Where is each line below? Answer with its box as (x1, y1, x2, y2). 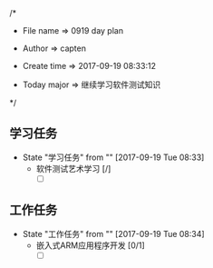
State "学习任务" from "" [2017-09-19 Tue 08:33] (22, 152, 205, 163)
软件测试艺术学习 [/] (35, 163, 111, 174)
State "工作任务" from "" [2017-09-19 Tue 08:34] (22, 228, 206, 239)
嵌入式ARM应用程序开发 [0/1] (35, 240, 145, 251)
